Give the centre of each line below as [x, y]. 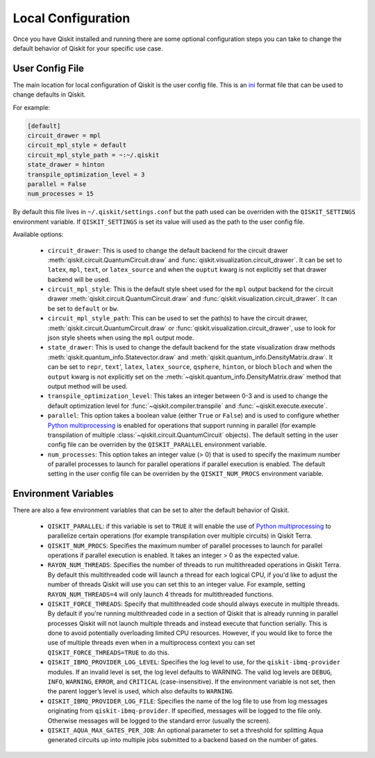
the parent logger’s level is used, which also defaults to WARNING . [141, 691]
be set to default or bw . [83, 308]
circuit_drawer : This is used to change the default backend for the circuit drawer [168, 250]
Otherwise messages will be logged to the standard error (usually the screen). [159, 720]
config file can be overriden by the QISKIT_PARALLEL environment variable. [157, 445]
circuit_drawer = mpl [64, 135]
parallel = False [57, 184]
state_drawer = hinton [66, 165]
